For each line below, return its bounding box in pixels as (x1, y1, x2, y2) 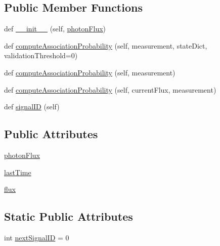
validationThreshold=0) (4, 50, 78, 61)
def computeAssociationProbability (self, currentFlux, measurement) (4, 84, 216, 95)
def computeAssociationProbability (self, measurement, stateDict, (4, 40, 207, 51)
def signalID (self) (4, 101, 60, 112)
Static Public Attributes (4, 209, 133, 224)
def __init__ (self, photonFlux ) (4, 23, 106, 34)
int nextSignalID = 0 (4, 232, 69, 242)
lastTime (4, 167, 31, 177)
